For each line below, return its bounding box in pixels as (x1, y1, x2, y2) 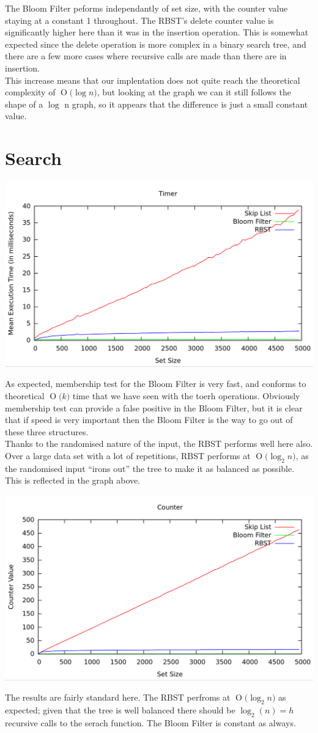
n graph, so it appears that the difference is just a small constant (64, 97, 308, 110)
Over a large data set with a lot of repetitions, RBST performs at (5, 449, 251, 462)
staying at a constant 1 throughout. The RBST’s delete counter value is (5, 13, 274, 26)
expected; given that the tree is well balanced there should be (5, 703, 235, 716)
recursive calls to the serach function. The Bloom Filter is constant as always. (5, 716, 296, 729)
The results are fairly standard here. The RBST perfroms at (5, 691, 231, 704)
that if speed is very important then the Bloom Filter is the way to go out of (5, 413, 293, 426)
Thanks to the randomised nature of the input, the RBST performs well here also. (5, 437, 313, 450)
